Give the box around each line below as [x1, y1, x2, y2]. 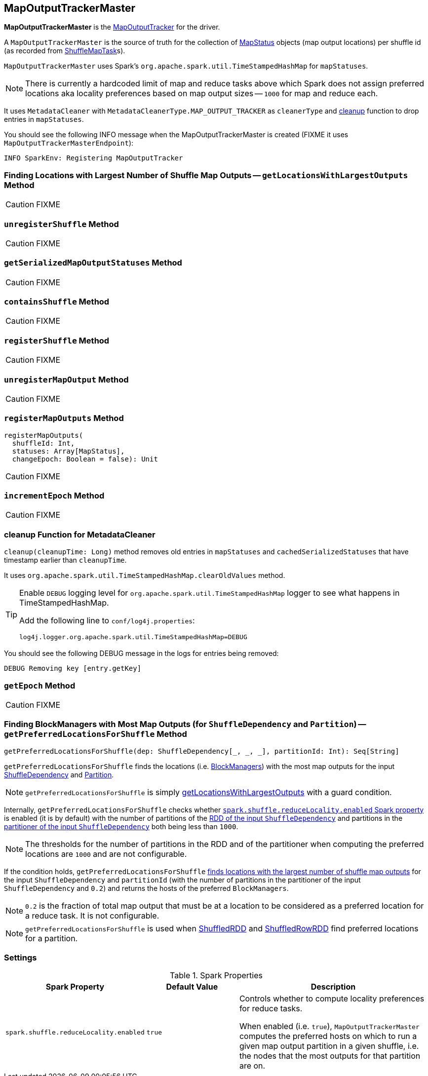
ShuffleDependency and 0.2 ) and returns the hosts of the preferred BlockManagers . [4, 884, 289, 892]
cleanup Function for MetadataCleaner [4, 529, 156, 539]
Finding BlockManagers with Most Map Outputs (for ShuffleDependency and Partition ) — [4, 719, 366, 730]
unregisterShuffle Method [4, 219, 119, 229]
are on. [239, 1061, 266, 1071]
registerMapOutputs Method [4, 413, 124, 423]
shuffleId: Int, [12, 439, 75, 447]
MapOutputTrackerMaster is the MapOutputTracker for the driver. [4, 23, 220, 32]
